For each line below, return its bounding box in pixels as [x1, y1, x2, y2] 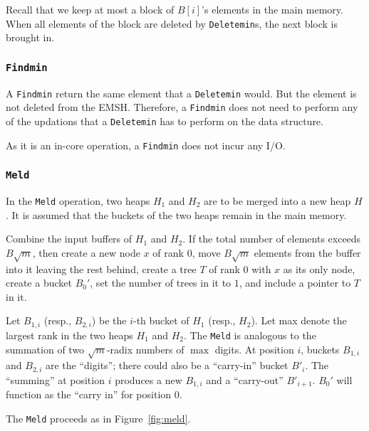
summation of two [6, 341, 85, 356]
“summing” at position [6, 372, 105, 387]
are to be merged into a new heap [204, 193, 351, 208]
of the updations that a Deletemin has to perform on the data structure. [6, 113, 323, 128]
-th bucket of [132, 313, 189, 328]
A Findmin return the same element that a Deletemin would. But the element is [6, 85, 357, 100]
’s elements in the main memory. [202, 2, 343, 16]
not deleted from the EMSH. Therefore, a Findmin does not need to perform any [6, 100, 358, 115]
